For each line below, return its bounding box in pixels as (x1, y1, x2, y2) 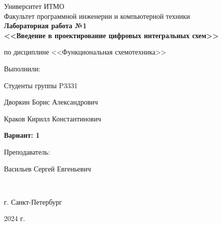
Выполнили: (4, 63, 41, 73)
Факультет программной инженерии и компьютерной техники (4, 10, 190, 21)
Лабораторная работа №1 (4, 20, 87, 31)
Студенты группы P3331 (4, 80, 78, 90)
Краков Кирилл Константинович (4, 113, 101, 123)
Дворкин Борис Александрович (4, 97, 98, 107)
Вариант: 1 (4, 130, 40, 140)
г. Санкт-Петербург (4, 196, 62, 207)
